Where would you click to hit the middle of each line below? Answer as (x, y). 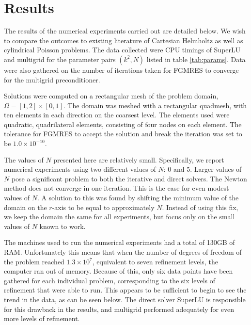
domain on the (25, 207)
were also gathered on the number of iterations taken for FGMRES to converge (121, 70)
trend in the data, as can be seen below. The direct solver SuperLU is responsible (125, 299)
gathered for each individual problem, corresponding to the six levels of (110, 280)
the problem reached (34, 261)
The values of (24, 159)
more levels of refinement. (42, 318)
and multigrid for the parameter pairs (60, 59)
